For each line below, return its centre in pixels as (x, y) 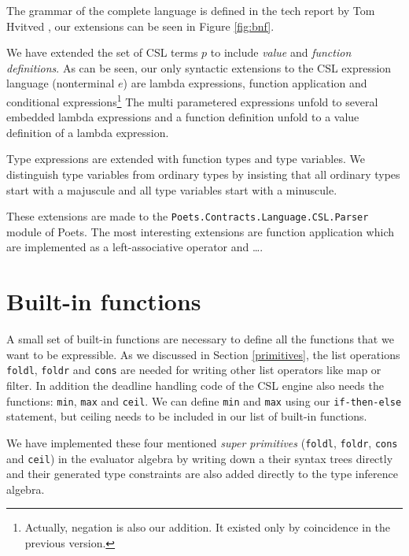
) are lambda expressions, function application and (245, 83)
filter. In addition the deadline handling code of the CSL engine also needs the (195, 385)
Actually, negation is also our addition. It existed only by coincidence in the (208, 527)
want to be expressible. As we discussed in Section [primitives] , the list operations (203, 354)
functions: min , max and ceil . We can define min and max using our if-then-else (204, 400)
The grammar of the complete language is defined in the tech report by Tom (191, 10)
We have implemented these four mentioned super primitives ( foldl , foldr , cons (202, 442)
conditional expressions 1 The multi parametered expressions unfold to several (192, 100)
